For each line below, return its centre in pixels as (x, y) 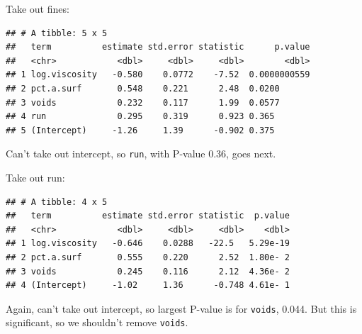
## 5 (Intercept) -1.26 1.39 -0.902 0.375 (140, 130)
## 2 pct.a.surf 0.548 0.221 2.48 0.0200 (143, 88)
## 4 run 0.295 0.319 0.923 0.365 (140, 117)
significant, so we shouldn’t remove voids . (97, 322)
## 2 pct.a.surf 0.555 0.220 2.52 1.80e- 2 (148, 257)
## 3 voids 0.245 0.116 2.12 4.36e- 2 (148, 271)
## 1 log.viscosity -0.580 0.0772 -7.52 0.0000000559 (158, 75)
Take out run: (35, 177)
